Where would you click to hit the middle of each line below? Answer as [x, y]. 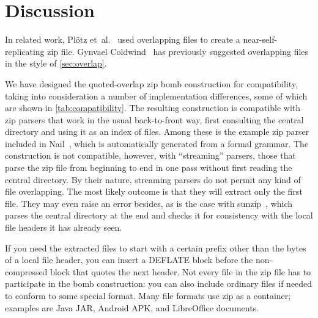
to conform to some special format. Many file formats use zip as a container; [148, 295]
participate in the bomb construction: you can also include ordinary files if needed [159, 284]
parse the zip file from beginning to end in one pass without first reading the [149, 168]
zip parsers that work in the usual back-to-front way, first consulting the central [154, 119]
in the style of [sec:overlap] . [56, 63]
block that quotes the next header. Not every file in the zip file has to [181, 271]
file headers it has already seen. [64, 227]
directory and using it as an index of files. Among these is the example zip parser [157, 132]
